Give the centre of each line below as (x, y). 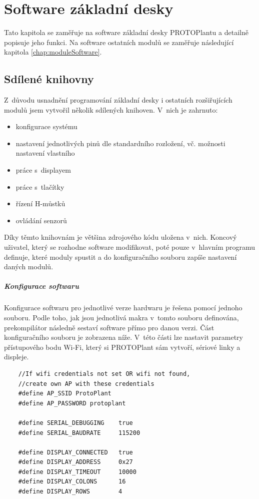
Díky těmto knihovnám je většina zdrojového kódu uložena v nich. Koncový (120, 237)
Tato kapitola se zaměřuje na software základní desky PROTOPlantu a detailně (126, 32)
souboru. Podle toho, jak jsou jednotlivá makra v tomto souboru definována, (121, 317)
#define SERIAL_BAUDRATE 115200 (79, 433)
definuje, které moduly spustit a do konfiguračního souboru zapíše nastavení (120, 257)
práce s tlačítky (40, 186)
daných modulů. (29, 267)
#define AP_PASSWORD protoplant (72, 403)
